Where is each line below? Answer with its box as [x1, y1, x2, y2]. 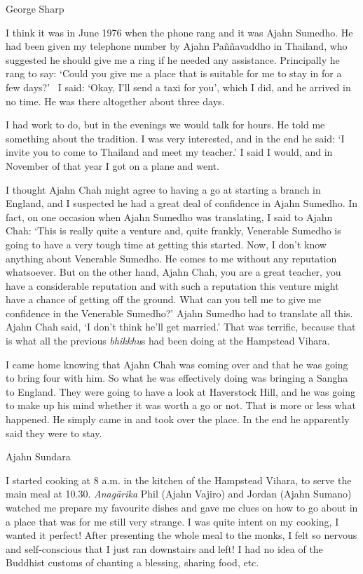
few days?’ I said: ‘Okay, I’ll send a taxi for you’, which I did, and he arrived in [6, 79, 351, 94]
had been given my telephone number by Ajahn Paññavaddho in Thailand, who [6, 39, 348, 53]
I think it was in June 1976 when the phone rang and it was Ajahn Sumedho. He [6, 25, 353, 39]
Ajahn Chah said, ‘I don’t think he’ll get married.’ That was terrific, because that [6, 319, 356, 334]
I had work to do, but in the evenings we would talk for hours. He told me [6, 117, 325, 132]
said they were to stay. [6, 425, 102, 440]
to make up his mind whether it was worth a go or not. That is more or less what [6, 398, 356, 413]
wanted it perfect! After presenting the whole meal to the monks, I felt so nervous [6, 528, 357, 542]
